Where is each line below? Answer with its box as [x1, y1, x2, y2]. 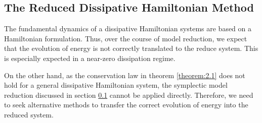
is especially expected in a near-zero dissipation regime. [4, 52, 176, 63]
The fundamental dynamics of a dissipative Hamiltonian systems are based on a [4, 23, 252, 34]
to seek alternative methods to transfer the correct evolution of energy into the [4, 99, 248, 110]
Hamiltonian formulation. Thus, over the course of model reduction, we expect [4, 33, 247, 43]
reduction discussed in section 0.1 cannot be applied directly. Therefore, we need [4, 89, 253, 100]
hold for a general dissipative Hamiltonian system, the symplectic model [4, 80, 228, 90]
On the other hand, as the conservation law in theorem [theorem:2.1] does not [4, 70, 245, 80]
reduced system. [4, 109, 54, 119]
